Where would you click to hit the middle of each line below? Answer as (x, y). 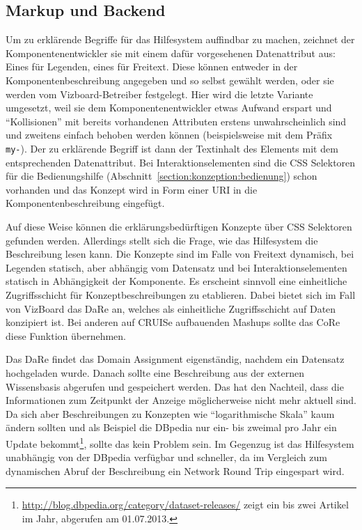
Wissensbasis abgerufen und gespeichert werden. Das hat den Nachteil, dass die (175, 386)
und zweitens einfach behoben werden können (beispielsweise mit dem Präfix (169, 135)
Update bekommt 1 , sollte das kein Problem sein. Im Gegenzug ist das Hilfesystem (180, 442)
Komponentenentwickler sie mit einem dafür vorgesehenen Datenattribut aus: (171, 53)
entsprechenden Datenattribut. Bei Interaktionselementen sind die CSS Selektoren (181, 162)
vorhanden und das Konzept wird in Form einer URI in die (132, 189)
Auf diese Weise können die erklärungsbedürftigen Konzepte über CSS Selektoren (179, 226)
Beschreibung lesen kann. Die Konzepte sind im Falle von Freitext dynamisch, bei (180, 254)
